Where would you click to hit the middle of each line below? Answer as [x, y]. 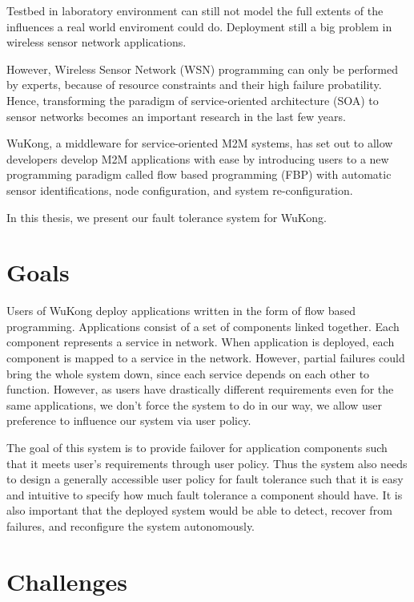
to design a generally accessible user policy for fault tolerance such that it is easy [205, 479]
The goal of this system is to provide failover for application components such [197, 447]
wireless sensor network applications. [96, 42]
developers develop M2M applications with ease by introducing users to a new [198, 158]
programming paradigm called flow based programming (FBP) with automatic [199, 174]
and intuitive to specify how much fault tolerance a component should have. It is [205, 494]
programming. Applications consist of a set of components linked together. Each [203, 326]
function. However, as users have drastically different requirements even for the [200, 389]
